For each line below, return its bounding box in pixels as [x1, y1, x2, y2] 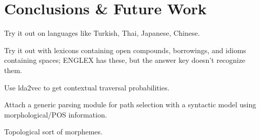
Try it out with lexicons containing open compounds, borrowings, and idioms [4, 44, 246, 55]
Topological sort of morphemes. [4, 126, 103, 137]
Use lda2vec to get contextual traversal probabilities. [4, 82, 170, 92]
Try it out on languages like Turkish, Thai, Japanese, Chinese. [4, 28, 200, 38]
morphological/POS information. [4, 109, 107, 120]
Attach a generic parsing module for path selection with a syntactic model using [4, 99, 256, 110]
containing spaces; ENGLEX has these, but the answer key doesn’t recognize [4, 55, 246, 65]
